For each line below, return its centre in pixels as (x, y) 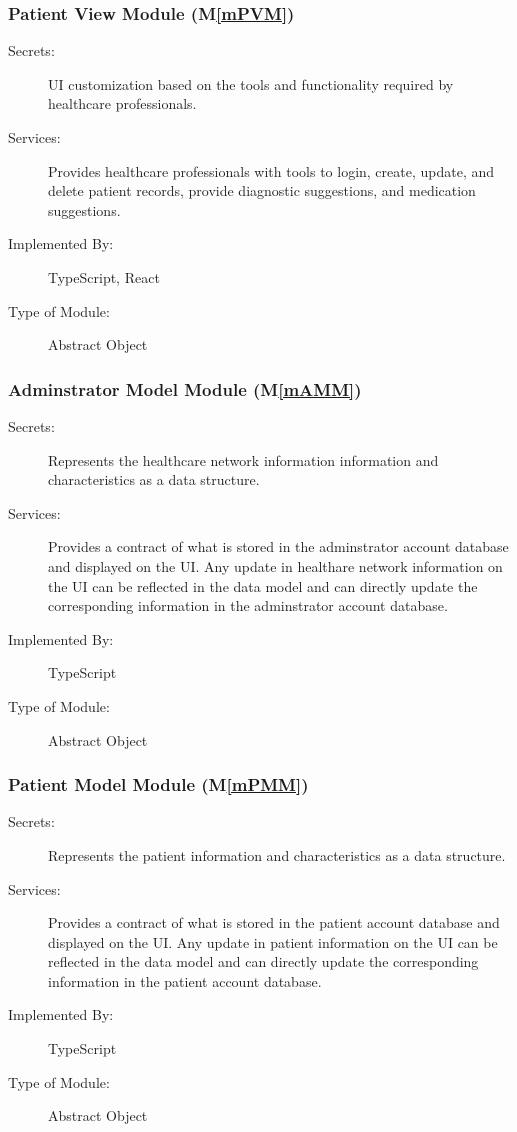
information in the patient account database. (185, 980)
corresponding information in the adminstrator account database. (248, 605)
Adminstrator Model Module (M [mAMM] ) (185, 388)
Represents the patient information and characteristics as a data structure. (277, 854)
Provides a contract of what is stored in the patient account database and (274, 922)
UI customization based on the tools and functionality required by (251, 83)
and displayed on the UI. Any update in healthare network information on (275, 565)
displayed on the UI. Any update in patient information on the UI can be (273, 941)
